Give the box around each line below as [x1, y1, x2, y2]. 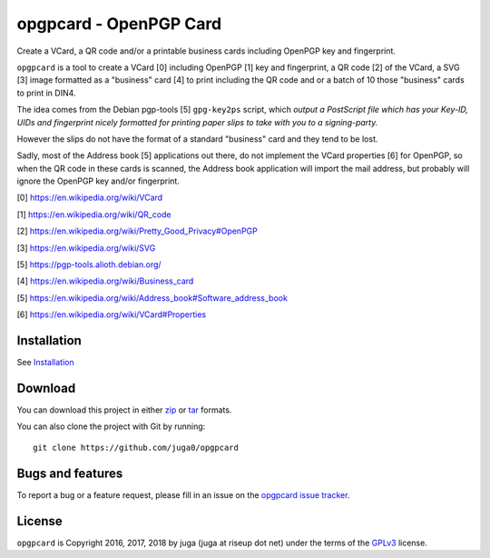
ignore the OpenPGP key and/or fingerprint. [16, 175, 181, 186]
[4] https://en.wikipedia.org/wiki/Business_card [16, 275, 194, 286]
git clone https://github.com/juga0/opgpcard [33, 442, 240, 453]
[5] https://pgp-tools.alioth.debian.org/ [16, 259, 162, 270]
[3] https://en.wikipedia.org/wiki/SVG [16, 242, 156, 254]
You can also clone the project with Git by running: [16, 421, 206, 432]
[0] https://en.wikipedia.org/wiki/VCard [16, 192, 163, 204]
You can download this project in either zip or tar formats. [16, 404, 232, 415]
